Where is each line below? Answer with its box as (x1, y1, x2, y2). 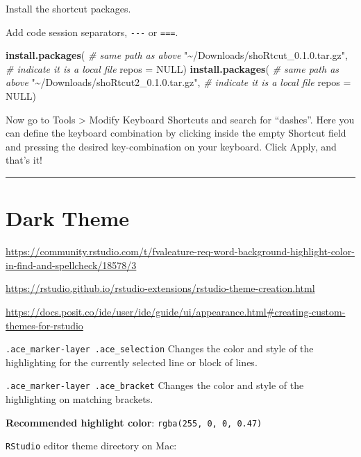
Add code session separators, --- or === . (6, 24, 178, 39)
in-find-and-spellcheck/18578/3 (6, 257, 137, 272)
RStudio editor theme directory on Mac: (6, 438, 177, 453)
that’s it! (6, 153, 42, 167)
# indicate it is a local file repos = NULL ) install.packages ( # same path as (6, 61, 339, 76)
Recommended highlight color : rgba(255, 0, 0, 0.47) (6, 415, 262, 429)
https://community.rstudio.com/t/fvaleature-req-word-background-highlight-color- (6, 244, 355, 259)
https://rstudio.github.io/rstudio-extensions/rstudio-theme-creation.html (6, 281, 315, 295)
